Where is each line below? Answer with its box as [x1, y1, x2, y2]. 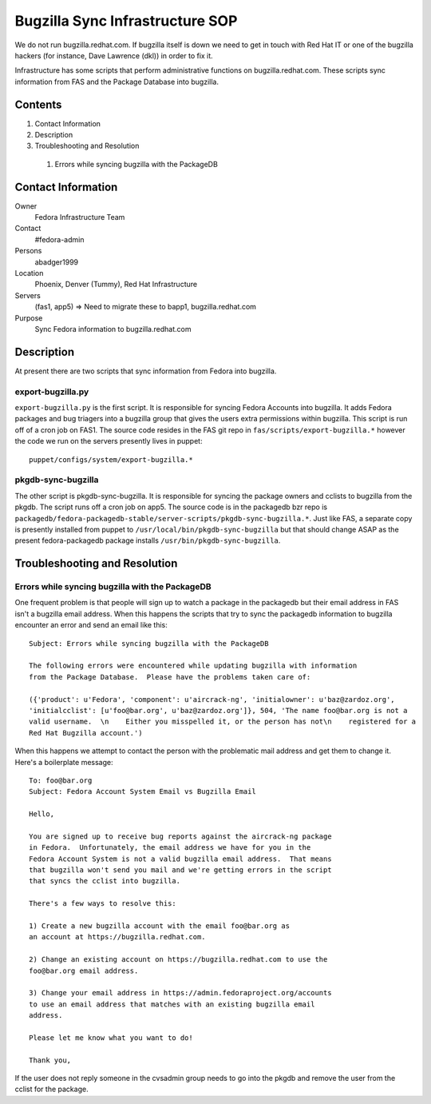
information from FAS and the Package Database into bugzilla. [14, 77, 219, 86]
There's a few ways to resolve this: [29, 899, 177, 908]
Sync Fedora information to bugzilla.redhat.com [34, 325, 192, 333]
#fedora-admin [34, 234, 85, 244]
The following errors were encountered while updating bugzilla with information [29, 661, 358, 671]
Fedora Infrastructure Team [34, 213, 125, 222]
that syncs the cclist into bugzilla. [29, 876, 181, 886]
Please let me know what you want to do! [29, 1033, 193, 1042]
